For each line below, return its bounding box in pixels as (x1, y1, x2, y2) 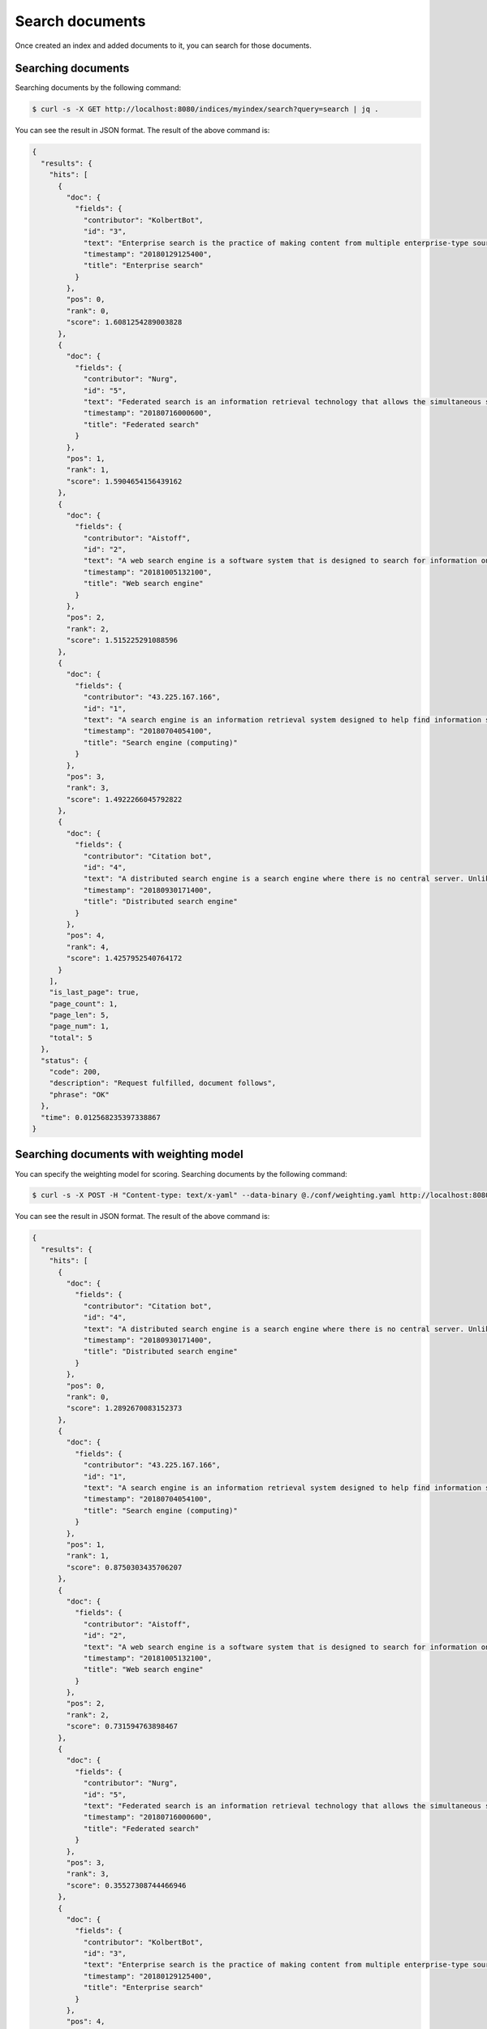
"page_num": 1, (49, 1022, 110, 1031)
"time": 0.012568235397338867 (41, 1113, 162, 1122)
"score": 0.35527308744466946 (66, 1880, 187, 1890)
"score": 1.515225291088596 (66, 635, 179, 645)
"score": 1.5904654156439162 (66, 476, 183, 486)
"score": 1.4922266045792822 (66, 795, 183, 803)
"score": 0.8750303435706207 (66, 1562, 183, 1572)
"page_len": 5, (49, 1010, 110, 1020)
